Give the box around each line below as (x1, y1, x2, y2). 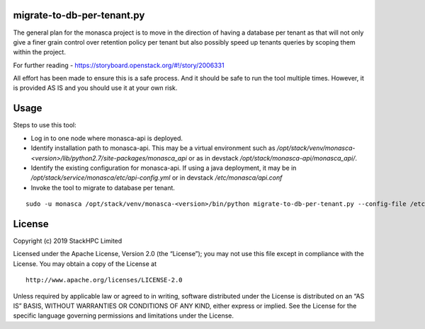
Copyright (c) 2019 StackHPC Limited (13, 237, 123, 246)
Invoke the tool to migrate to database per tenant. (30, 183, 175, 192)
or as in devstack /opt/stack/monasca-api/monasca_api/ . (188, 154, 358, 162)
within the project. (13, 48, 67, 57)
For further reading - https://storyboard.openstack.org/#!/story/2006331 (13, 61, 225, 69)
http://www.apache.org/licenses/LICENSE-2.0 (25, 276, 183, 284)
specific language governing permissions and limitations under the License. (13, 311, 234, 320)
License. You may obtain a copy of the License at (13, 259, 157, 268)
